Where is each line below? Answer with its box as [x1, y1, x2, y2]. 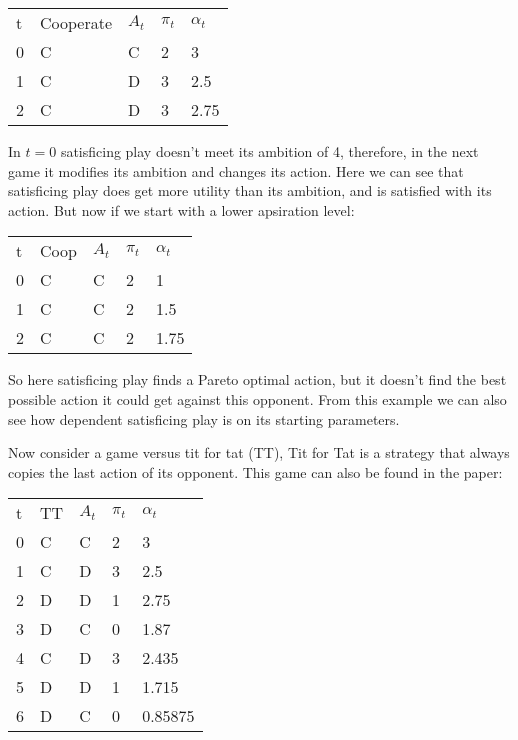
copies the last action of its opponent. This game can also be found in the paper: [8, 461, 503, 482]
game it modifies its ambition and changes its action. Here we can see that [8, 160, 464, 181]
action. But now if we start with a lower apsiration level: [8, 199, 355, 220]
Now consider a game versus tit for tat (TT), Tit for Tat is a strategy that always [8, 442, 510, 463]
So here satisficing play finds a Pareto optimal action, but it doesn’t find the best [8, 369, 507, 390]
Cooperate [40, 11, 113, 34]
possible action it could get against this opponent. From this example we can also [8, 388, 507, 409]
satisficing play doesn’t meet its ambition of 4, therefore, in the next [60, 141, 479, 161]
